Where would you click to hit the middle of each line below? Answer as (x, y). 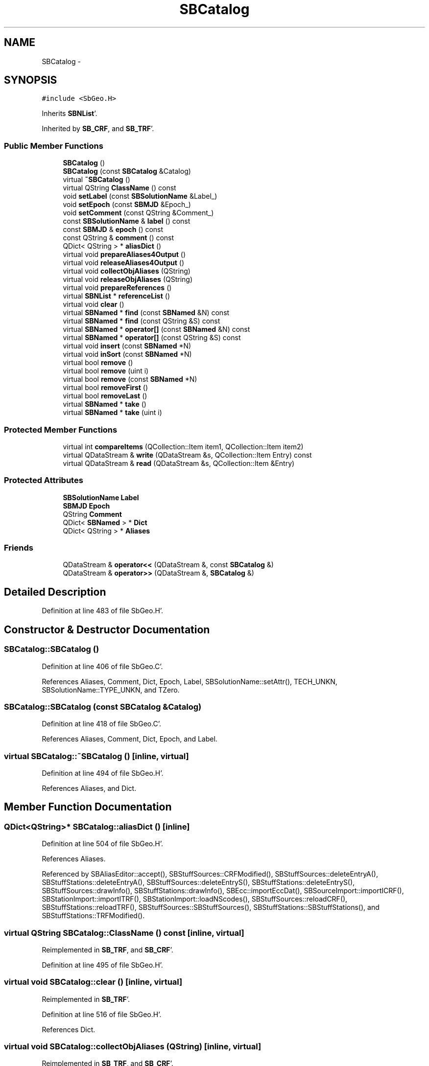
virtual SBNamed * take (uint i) (112, 413)
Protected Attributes (44, 480)
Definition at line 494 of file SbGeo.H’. (103, 773)
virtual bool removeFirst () (106, 388)
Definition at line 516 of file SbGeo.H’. (102, 1014)
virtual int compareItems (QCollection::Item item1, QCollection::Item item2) (183, 446)
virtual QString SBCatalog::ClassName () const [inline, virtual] (124, 933)
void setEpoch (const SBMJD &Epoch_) (127, 205)
